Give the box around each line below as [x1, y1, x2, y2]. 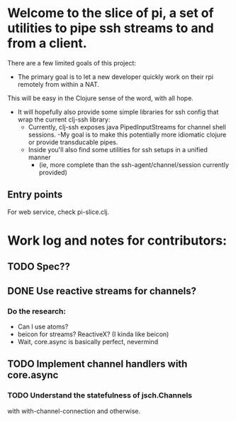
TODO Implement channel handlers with [7, 358, 188, 371]
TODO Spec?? [7, 261, 71, 273]
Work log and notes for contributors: [7, 233, 227, 248]
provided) [38, 168, 67, 176]
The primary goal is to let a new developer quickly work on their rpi [17, 73, 214, 81]
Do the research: [7, 306, 66, 316]
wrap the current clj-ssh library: [17, 115, 111, 124]
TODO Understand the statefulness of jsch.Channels [7, 390, 193, 400]
